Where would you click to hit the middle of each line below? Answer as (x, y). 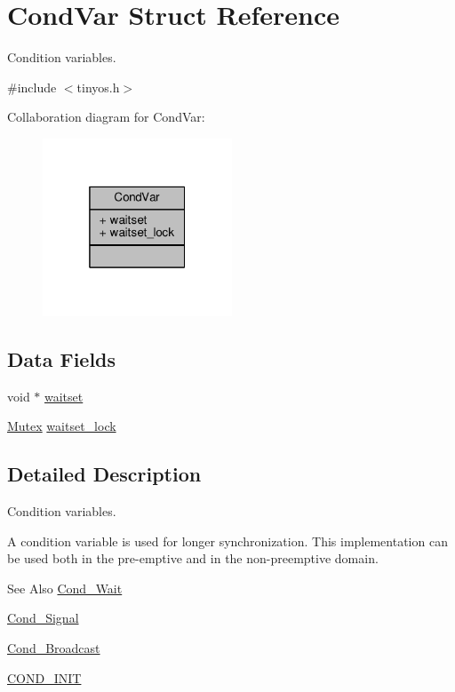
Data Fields (62, 358)
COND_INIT (44, 677)
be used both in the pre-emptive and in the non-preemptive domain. (193, 558)
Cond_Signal (43, 618)
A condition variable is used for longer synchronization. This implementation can (227, 541)
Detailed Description (104, 474)
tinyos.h (98, 87)
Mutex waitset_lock (62, 426)
